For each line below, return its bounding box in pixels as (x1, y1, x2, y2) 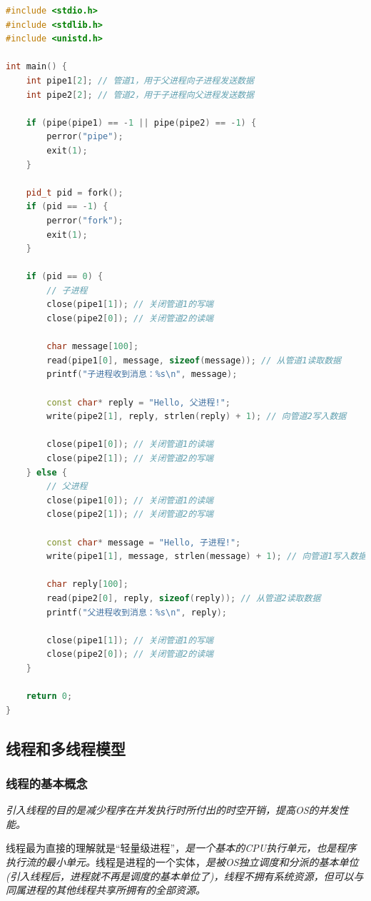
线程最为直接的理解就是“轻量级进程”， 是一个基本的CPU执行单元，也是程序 (6, 840, 357, 855)
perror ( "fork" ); (46, 215, 123, 226)
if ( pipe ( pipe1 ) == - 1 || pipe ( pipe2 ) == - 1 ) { (26, 117, 257, 128)
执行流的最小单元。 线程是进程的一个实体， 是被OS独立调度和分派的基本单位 (6, 855, 359, 870)
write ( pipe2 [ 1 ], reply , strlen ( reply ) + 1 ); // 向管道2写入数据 (46, 411, 347, 422)
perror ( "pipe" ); (46, 131, 123, 142)
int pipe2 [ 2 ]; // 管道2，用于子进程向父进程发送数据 (26, 89, 254, 100)
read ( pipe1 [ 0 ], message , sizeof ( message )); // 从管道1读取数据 (46, 355, 341, 366)
